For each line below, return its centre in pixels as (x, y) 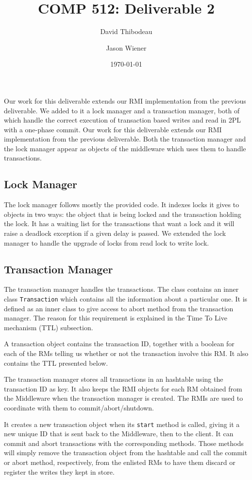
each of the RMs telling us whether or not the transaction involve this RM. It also (126, 353)
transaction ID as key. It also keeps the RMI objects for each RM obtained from (123, 388)
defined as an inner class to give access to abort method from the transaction (119, 308)
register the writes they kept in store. (59, 471)
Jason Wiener (126, 47)
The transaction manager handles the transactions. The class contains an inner (121, 289)
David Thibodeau (126, 31)
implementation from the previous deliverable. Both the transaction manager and (125, 139)
